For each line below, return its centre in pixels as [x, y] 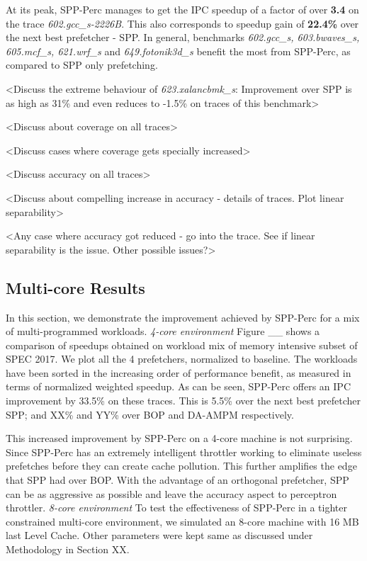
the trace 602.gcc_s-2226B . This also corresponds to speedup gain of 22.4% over [182, 23]
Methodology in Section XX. [68, 549]
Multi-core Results [75, 287]
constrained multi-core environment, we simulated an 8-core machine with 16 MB [182, 521]
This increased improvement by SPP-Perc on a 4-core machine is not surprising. [179, 438]
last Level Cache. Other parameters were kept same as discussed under [159, 535]
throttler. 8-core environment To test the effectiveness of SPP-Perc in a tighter [176, 508]
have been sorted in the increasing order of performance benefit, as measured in [179, 372]
